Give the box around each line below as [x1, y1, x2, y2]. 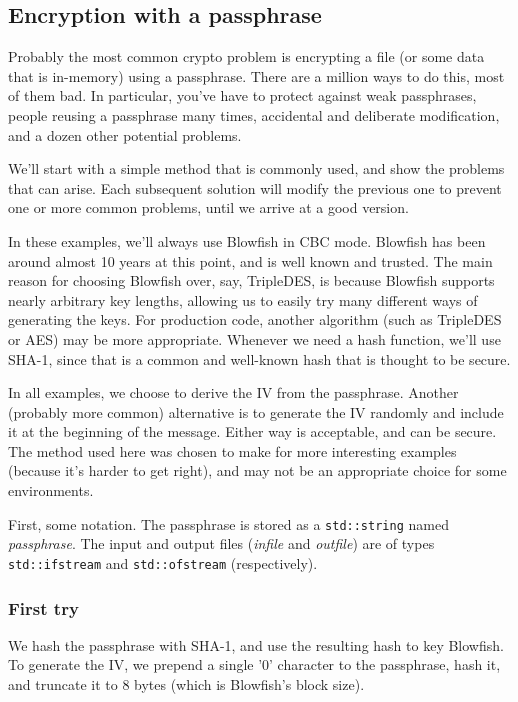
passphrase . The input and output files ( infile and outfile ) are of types [8, 533, 435, 554]
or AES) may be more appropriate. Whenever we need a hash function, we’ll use [8, 328, 501, 349]
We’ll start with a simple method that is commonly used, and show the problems [8, 158, 505, 179]
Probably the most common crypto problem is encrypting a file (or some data [8, 46, 485, 67]
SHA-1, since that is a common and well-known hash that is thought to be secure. [8, 348, 511, 369]
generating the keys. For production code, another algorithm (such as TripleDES [8, 309, 502, 330]
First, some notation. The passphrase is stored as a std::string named [8, 513, 449, 534]
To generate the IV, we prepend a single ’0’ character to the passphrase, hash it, [8, 654, 501, 675]
